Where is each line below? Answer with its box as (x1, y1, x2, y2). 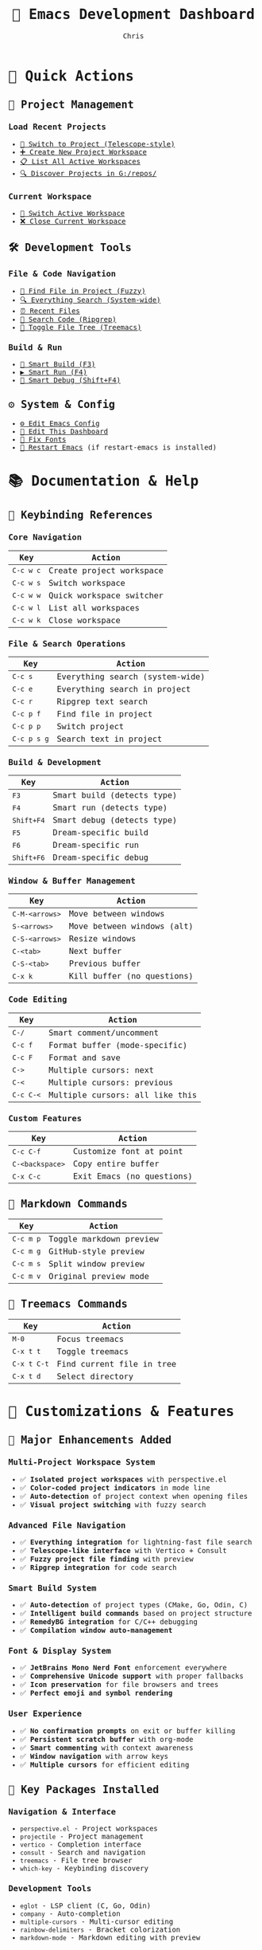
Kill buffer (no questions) (68, 971, 194, 982)
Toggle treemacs (56, 1346, 129, 1356)
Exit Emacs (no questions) (72, 1171, 193, 1182)
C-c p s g (12, 735, 49, 744)
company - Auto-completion (19, 1909, 121, 1918)
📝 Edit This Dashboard (19, 426, 109, 436)
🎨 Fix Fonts (19, 434, 67, 444)
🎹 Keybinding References (8, 508, 153, 522)
